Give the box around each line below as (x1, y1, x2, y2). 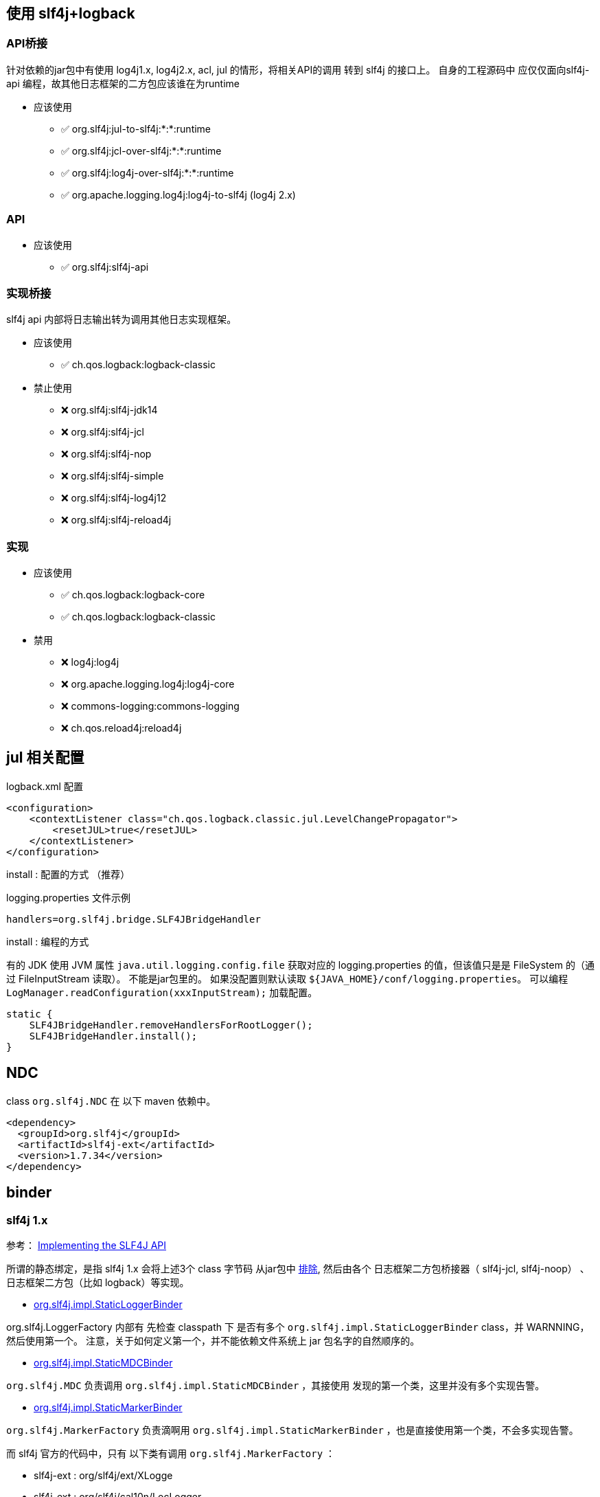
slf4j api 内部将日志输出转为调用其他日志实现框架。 (6, 313, 237, 326)
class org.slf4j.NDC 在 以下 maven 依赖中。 (6, 1094, 216, 1107)
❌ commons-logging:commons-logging (61, 700, 240, 712)
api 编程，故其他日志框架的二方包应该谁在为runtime (6, 77, 240, 89)
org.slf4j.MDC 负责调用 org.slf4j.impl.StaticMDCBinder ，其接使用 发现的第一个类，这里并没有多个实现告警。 (6, 1379, 545, 1391)
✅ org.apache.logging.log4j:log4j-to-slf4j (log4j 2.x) (61, 188, 296, 201)
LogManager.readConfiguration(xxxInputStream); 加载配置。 (6, 986, 318, 998)
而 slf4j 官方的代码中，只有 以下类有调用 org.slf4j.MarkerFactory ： (6, 1447, 336, 1459)
